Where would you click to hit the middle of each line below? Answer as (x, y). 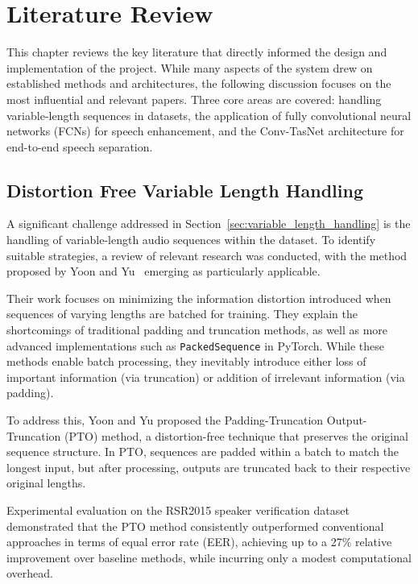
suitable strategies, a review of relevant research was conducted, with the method (207, 255)
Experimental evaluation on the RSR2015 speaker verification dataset (178, 510)
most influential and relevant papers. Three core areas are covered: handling (194, 99)
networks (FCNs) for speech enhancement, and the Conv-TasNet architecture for (205, 131)
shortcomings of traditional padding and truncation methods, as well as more (197, 330)
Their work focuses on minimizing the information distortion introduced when (199, 298)
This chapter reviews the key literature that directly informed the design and (197, 52)
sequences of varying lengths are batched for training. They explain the (182, 314)
